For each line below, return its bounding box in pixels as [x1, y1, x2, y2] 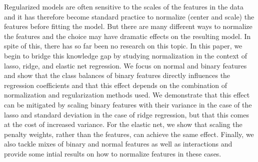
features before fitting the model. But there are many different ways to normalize [4, 21, 252, 31]
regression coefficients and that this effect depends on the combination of [4, 79, 227, 90]
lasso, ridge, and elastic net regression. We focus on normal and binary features [4, 60, 247, 70]
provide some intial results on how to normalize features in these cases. [4, 148, 221, 158]
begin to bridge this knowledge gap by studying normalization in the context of [4, 50, 247, 60]
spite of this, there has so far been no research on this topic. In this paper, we [4, 40, 242, 51]
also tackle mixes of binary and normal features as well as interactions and [4, 138, 232, 149]
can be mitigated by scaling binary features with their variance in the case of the [4, 99, 252, 109]
